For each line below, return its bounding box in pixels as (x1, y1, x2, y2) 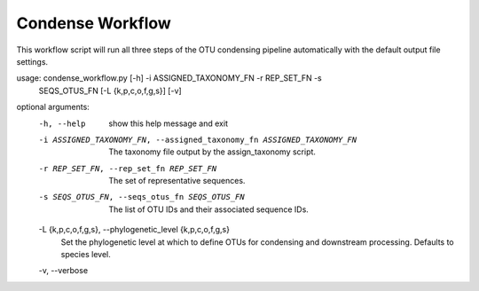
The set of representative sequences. (108, 176, 246, 186)
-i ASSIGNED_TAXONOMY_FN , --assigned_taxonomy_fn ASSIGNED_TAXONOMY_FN (38, 134, 357, 145)
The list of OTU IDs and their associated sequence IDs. (108, 204, 310, 215)
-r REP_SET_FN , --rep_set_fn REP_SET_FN (38, 163, 217, 173)
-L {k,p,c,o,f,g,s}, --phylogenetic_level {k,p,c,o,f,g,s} (38, 224, 231, 235)
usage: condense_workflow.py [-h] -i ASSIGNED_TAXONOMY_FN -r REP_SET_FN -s (16, 73, 323, 83)
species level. (60, 249, 111, 260)
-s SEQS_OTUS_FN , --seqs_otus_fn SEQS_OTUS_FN (38, 192, 245, 202)
